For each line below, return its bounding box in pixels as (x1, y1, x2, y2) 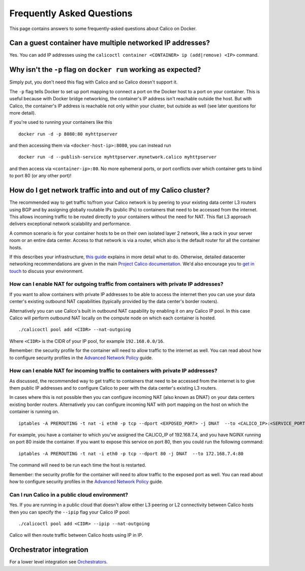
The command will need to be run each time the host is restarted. (9, 462, 146, 468)
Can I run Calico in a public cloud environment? (9, 491, 128, 498)
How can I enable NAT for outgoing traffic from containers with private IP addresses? (9, 281, 224, 288)
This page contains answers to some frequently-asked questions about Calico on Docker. (9, 25, 197, 32)
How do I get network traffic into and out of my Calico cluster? (9, 186, 210, 195)
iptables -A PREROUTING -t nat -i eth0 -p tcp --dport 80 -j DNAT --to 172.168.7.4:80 (18, 451, 244, 456)
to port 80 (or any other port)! (9, 173, 72, 179)
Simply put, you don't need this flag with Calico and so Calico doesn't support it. (9, 79, 178, 85)
